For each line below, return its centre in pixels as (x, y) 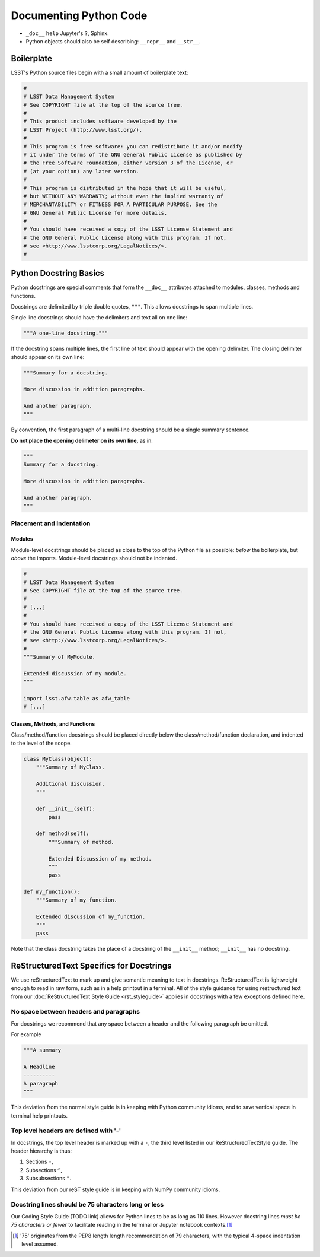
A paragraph (41, 1083)
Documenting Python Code (79, 15)
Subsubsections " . (49, 1179)
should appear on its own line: (48, 357)
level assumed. (40, 1244)
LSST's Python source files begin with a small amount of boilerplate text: (100, 72)
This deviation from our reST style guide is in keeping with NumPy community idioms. (116, 1189)
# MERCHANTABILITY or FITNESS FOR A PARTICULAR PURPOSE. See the (120, 204)
